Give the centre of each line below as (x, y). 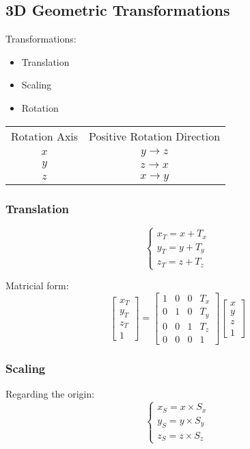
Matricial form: (37, 286)
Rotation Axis (45, 136)
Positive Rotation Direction (155, 136)
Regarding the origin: (50, 394)
